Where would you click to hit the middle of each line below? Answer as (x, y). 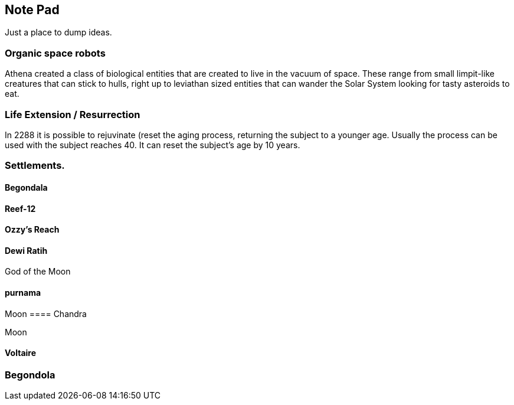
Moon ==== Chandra (46, 313)
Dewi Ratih (26, 250)
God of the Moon (38, 272)
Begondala (26, 187)
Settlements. (35, 166)
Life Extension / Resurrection (73, 114)
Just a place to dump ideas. (58, 32)
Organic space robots (55, 53)
